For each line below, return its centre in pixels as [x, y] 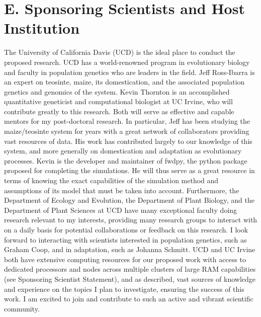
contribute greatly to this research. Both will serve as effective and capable [119, 111]
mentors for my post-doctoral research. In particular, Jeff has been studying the [127, 121]
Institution [42, 28]
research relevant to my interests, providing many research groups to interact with [131, 220]
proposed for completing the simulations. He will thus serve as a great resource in [129, 170]
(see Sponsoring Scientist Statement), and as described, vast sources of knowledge [130, 279]
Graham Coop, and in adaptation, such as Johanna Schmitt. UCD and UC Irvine [130, 249]
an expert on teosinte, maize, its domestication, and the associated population [124, 82]
